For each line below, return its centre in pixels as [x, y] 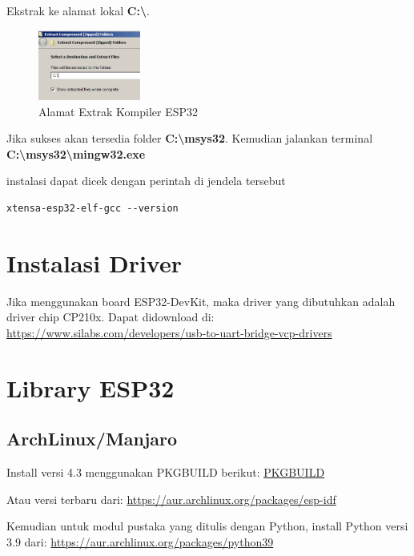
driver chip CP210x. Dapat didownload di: [111, 317]
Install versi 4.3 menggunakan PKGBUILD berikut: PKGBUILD [166, 472]
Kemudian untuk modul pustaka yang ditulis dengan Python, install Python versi [207, 526]
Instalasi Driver [94, 262]
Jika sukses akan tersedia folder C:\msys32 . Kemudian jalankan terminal [190, 138]
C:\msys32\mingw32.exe [76, 153]
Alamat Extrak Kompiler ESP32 [119, 111]
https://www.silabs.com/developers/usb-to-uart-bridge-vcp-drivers [169, 332]
